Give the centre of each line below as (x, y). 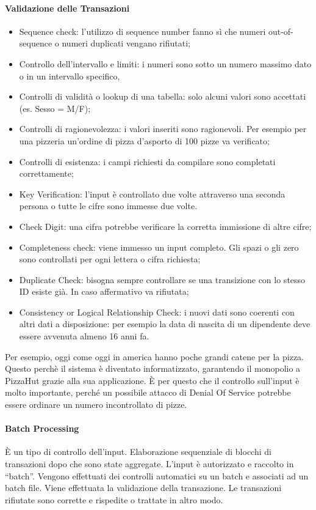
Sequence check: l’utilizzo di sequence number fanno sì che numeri (142, 31)
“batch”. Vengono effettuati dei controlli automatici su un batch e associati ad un (157, 475)
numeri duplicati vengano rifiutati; (126, 43)
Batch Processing (42, 428)
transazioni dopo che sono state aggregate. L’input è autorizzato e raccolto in (149, 464)
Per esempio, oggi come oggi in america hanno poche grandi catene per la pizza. (154, 356)
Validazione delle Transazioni (67, 8)
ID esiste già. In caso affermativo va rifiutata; (104, 291)
